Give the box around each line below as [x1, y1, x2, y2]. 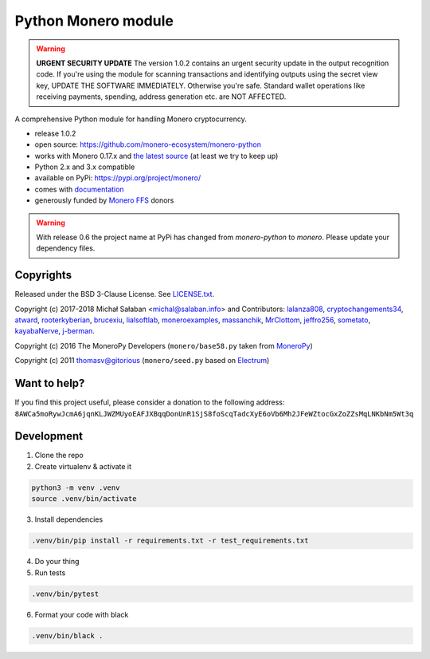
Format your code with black [34, 610, 129, 619]
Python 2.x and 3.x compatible [34, 162, 135, 172]
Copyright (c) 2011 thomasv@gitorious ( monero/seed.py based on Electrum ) [14, 356, 270, 365]
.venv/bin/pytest [31, 589, 100, 598]
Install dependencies [34, 515, 104, 524]
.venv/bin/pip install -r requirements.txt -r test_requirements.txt [31, 536, 309, 546]
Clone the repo [34, 451, 84, 460]
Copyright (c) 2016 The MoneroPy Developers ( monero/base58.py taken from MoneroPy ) [14, 341, 314, 350]
